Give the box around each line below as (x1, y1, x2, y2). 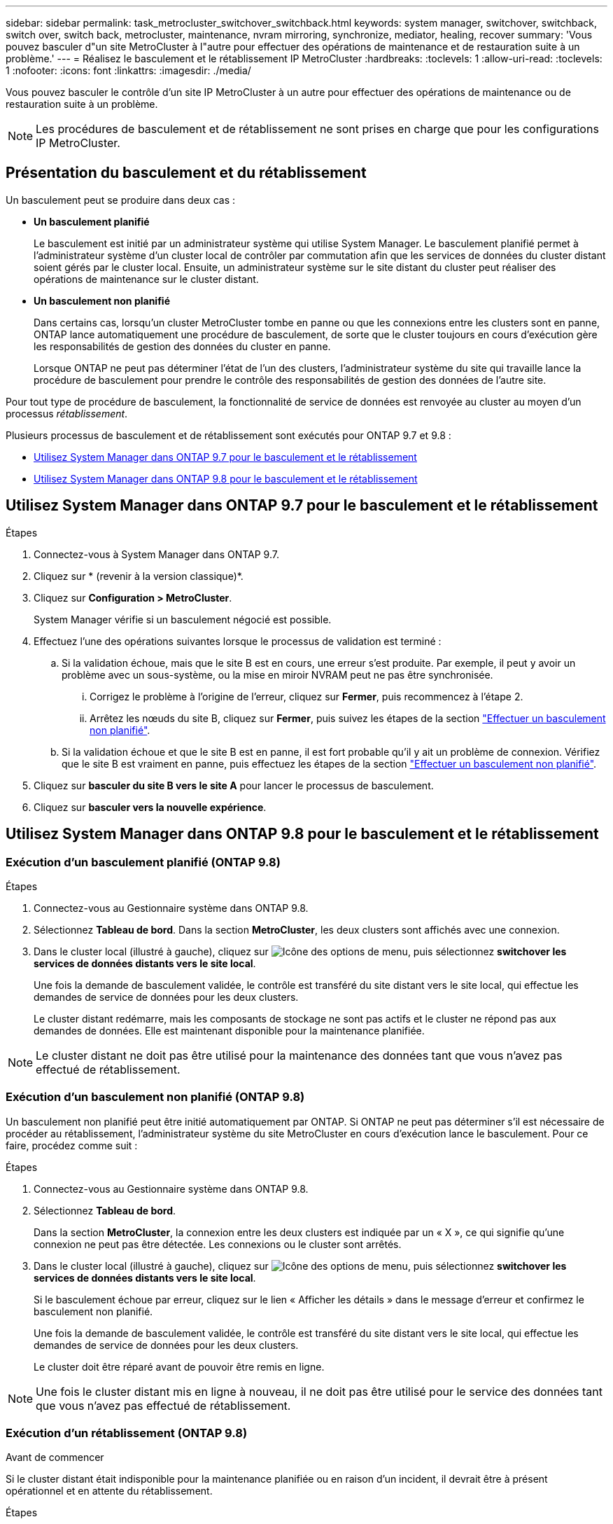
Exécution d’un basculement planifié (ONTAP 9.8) (6, 854, 281, 869)
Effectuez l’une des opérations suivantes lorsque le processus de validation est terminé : (34, 635, 442, 647)
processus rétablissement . (6, 407, 128, 420)
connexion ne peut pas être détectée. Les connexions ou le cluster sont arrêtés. (34, 1238, 402, 1250)
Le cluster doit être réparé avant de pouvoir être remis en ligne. (34, 1360, 325, 1373)
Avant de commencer (6, 1451, 104, 1464)
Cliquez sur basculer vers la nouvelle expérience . (34, 801, 267, 813)
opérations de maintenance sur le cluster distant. (34, 272, 259, 285)
